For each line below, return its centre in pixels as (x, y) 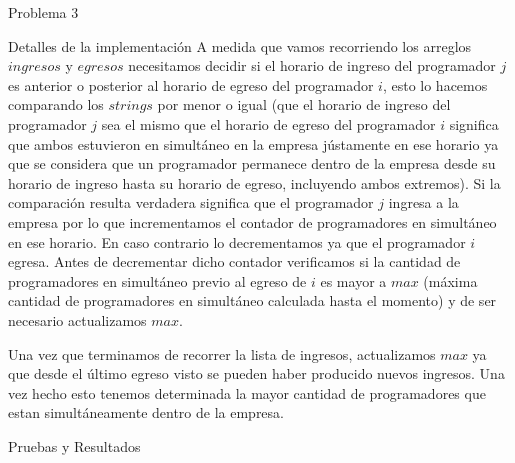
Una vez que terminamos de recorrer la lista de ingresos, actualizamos (222, 353)
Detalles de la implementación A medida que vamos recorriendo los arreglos (240, 45)
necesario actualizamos (77, 319)
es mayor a (353, 280)
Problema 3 (43, 12)
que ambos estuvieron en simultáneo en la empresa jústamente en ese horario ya (253, 143)
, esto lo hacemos (435, 84)
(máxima (450, 280)
